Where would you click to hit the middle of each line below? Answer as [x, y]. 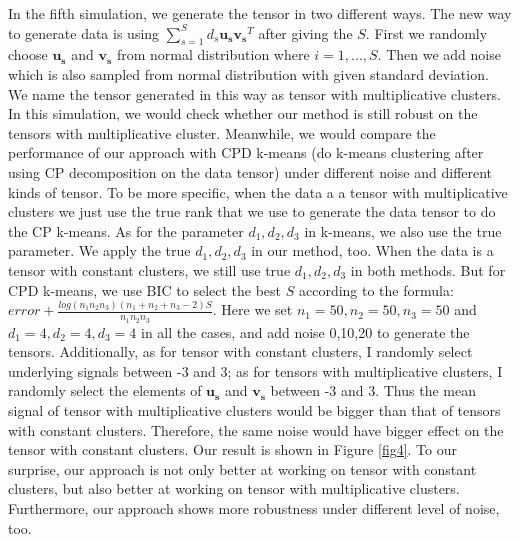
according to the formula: [376, 289]
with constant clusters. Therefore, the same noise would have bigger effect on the [256, 429]
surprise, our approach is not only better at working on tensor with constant [242, 468]
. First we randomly [426, 32]
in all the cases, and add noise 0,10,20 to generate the [305, 331]
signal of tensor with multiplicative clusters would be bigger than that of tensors [254, 410]
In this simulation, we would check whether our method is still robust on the [243, 113]
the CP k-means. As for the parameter [126, 230]
